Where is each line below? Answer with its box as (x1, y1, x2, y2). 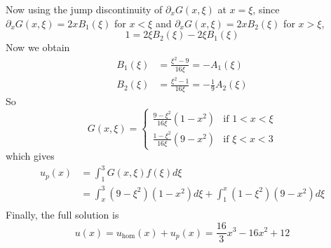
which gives (6, 149, 55, 163)
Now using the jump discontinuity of (6, 2, 163, 16)
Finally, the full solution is (6, 207, 119, 222)
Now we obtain (6, 40, 70, 55)
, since (252, 2, 280, 16)
